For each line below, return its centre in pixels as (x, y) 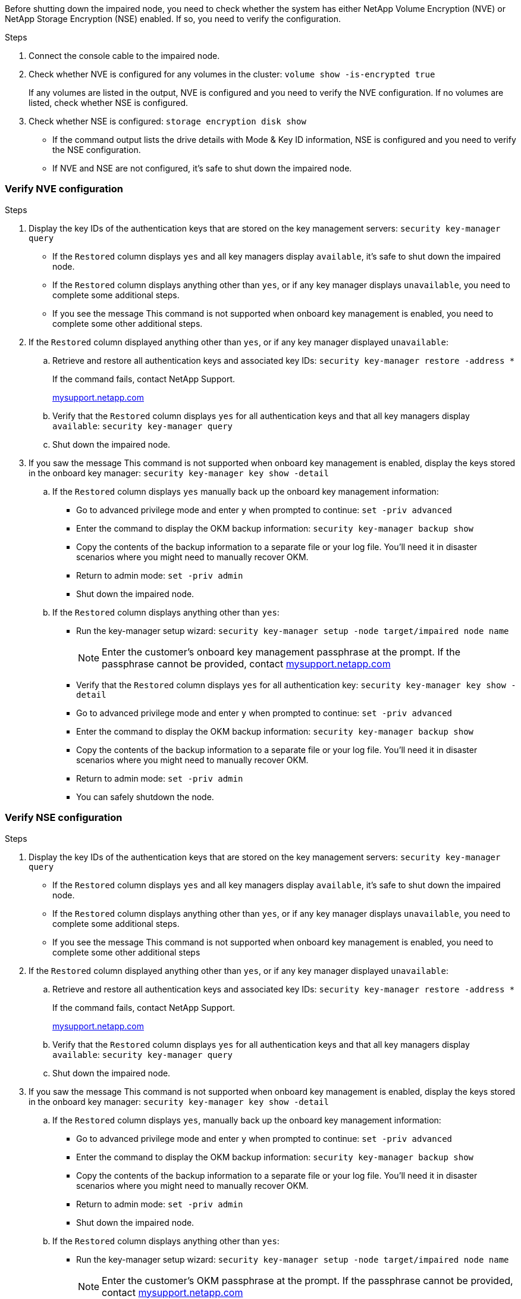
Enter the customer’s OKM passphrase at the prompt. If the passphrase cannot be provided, (307, 1280)
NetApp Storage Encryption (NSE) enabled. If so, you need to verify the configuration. (173, 19)
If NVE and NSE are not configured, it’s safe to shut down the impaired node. (202, 168)
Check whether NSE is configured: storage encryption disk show (167, 121)
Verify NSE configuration (64, 818)
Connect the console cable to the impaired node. (124, 56)
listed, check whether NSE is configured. (109, 103)
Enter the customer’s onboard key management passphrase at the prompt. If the (281, 652)
